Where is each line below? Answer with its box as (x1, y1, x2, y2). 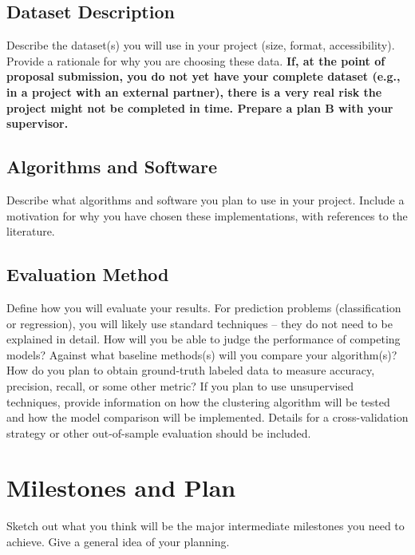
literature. (6, 223, 55, 240)
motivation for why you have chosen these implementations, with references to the (6, 207, 408, 224)
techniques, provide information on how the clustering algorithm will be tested (6, 393, 390, 410)
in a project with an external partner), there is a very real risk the (6, 83, 382, 100)
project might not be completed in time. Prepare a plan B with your (6, 99, 393, 116)
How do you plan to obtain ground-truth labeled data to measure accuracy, (6, 362, 375, 379)
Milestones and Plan (6, 471, 236, 504)
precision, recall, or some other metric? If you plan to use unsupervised (6, 377, 354, 394)
